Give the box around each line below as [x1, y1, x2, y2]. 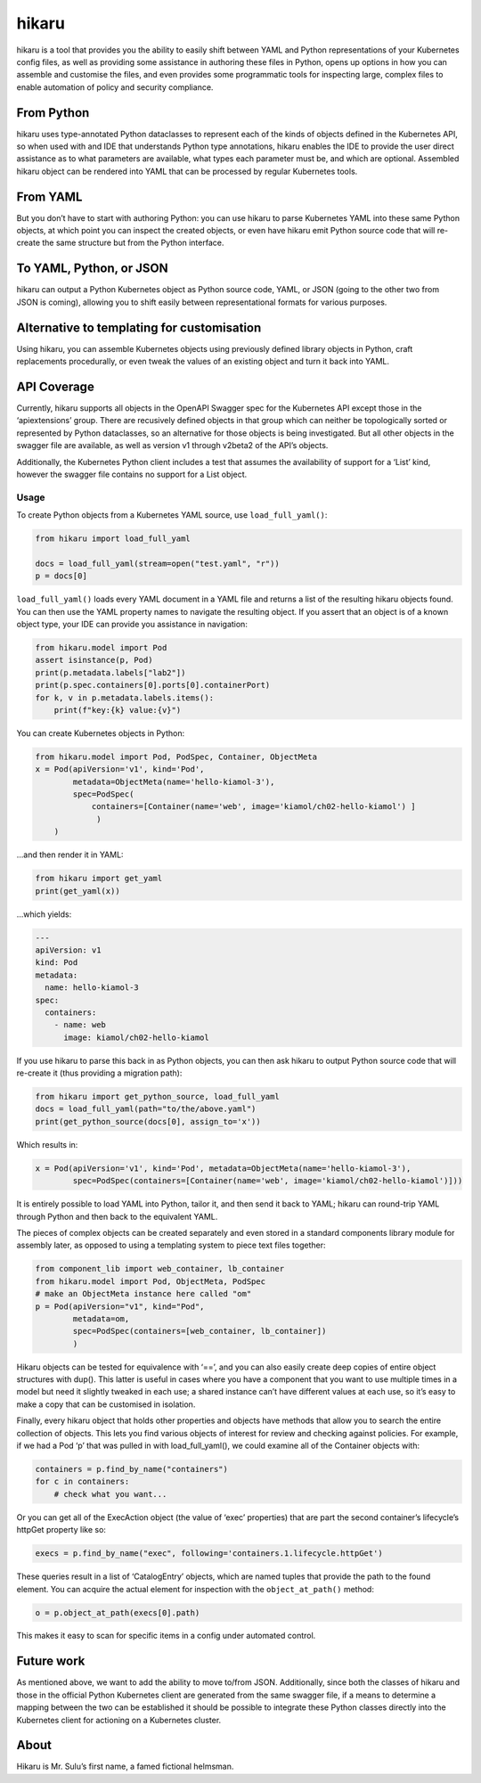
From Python [16, 105, 90, 120]
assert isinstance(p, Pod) [35, 655, 153, 666]
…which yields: [16, 909, 72, 920]
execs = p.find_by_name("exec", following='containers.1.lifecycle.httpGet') [35, 1549, 383, 1558]
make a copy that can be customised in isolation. [16, 1399, 196, 1410]
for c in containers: [35, 1476, 130, 1487]
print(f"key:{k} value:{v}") [53, 705, 182, 715]
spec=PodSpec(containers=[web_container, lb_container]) [72, 1326, 327, 1337]
